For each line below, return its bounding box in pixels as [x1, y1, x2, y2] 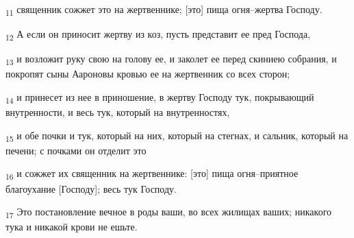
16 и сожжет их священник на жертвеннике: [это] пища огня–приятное [5, 166, 299, 182]
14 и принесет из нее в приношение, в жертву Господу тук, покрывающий [5, 89, 314, 106]
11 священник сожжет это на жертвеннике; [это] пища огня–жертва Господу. [5, 2, 323, 18]
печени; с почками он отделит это [5, 143, 147, 157]
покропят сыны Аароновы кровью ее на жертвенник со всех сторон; [5, 67, 290, 81]
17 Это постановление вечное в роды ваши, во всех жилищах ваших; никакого [5, 204, 332, 220]
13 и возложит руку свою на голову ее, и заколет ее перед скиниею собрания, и [5, 51, 337, 68]
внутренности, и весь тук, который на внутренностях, [5, 105, 230, 119]
